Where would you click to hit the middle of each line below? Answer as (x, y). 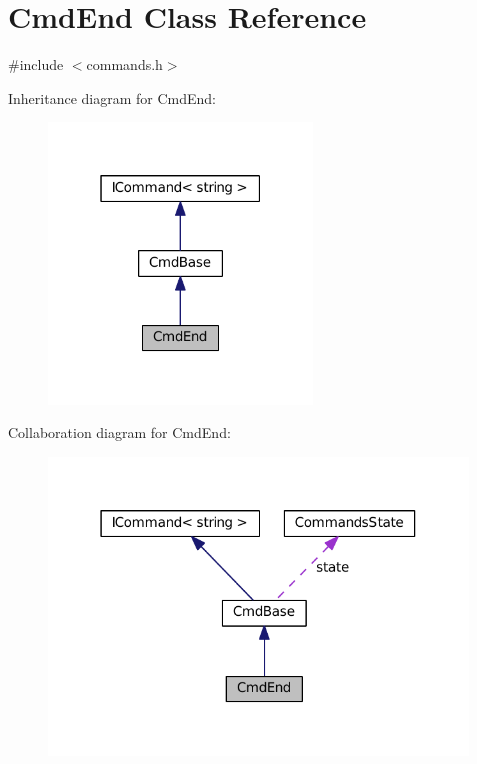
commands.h (124, 64)
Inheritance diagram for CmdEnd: (112, 97)
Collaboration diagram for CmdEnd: (119, 432)
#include (36, 64)
